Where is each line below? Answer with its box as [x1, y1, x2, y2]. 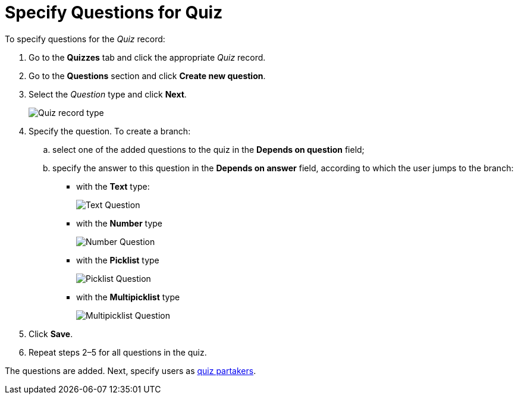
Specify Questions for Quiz [5, 2, 223, 23]
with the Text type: [76, 181, 150, 191]
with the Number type [76, 218, 163, 228]
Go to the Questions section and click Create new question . [29, 70, 266, 81]
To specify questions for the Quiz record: [5, 33, 165, 44]
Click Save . [29, 328, 73, 339]
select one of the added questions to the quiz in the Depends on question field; [52, 144, 365, 155]
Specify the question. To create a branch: [29, 125, 191, 136]
